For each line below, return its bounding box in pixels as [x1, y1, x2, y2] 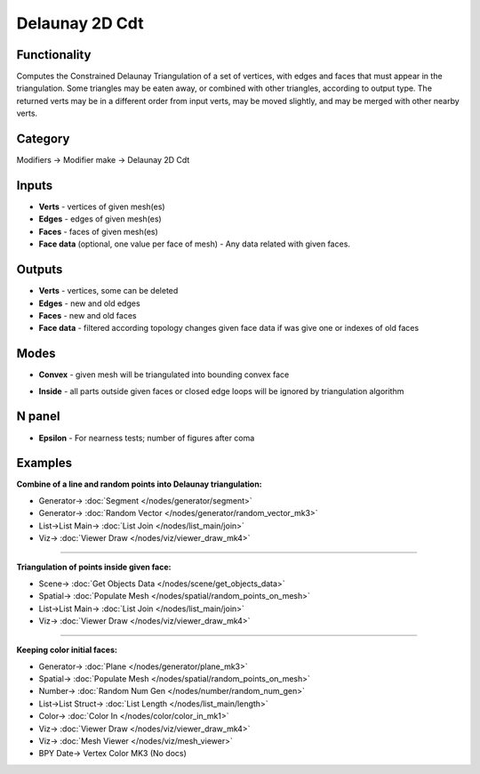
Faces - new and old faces [38, 310, 137, 320]
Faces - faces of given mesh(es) [38, 226, 159, 237]
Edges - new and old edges [38, 298, 141, 309]
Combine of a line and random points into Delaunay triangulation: [16, 479, 262, 489]
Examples [16, 456, 73, 471]
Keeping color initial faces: [16, 645, 117, 656]
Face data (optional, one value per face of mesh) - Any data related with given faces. [38, 238, 351, 249]
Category [16, 132, 70, 147]
